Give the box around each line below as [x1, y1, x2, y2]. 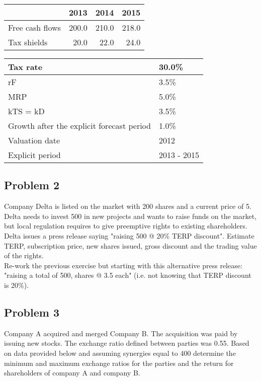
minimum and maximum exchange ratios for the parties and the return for [4, 357, 234, 368]
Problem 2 [4, 177, 59, 193]
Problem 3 [4, 304, 59, 320]
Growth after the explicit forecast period [8, 120, 151, 131]
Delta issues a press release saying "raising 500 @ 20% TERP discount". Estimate [4, 230, 254, 241]
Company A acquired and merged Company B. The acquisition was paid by [4, 328, 238, 338]
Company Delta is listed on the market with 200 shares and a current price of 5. [4, 201, 251, 211]
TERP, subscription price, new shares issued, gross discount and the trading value [4, 240, 257, 251]
